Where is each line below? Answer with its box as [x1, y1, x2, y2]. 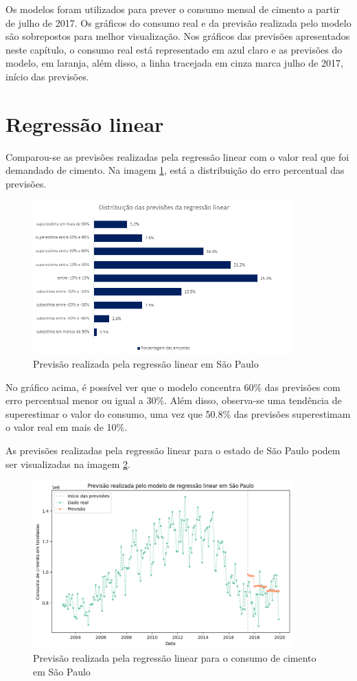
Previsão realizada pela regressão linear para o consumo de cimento [33, 651, 316, 665]
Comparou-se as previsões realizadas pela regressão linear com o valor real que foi [5, 149, 349, 164]
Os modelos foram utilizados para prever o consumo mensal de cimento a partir [5, 2, 341, 16]
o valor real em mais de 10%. [5, 420, 128, 434]
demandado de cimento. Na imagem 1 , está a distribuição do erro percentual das [5, 163, 345, 177]
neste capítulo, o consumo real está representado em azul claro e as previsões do [5, 42, 343, 56]
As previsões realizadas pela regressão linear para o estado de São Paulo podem [5, 443, 341, 457]
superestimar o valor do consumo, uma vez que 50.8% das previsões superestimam [5, 406, 351, 421]
